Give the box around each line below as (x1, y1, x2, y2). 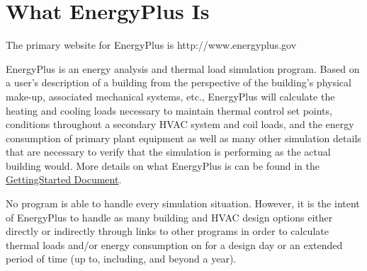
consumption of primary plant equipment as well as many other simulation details (6, 130, 361, 145)
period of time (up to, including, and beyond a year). (6, 251, 237, 266)
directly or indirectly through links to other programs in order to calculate (6, 224, 329, 238)
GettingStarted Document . (6, 172, 122, 187)
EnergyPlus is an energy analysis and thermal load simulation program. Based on (6, 61, 360, 76)
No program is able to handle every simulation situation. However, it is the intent (6, 196, 360, 211)
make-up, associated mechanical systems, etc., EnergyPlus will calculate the (6, 88, 335, 103)
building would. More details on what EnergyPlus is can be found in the (6, 158, 320, 173)
